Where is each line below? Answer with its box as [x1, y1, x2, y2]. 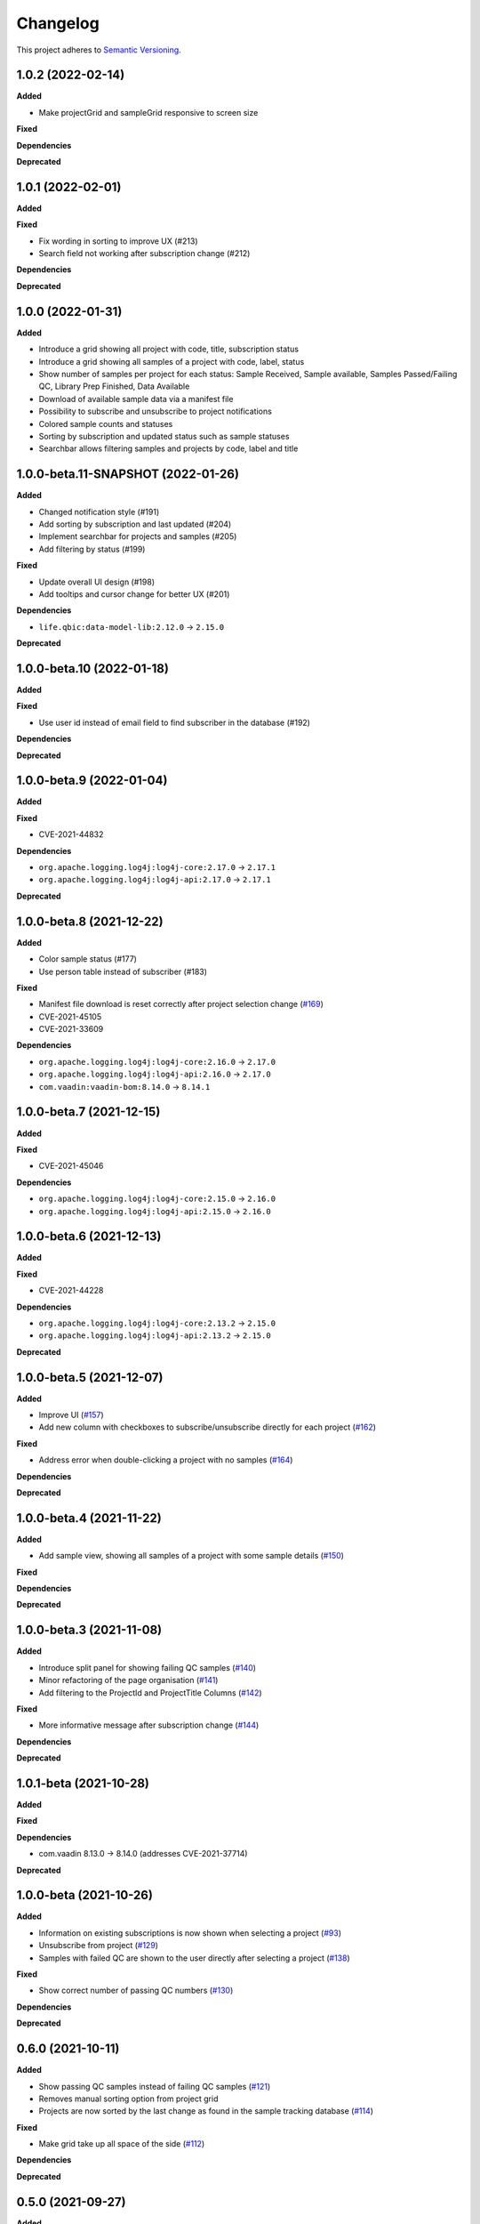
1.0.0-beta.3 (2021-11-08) [16, 1623, 163, 1638]
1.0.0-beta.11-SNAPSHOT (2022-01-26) [16, 467, 240, 482]
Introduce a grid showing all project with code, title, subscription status [38, 343, 300, 355]
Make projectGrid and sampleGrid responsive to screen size [38, 107, 259, 117]
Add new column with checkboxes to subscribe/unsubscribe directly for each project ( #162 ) [38, 1422, 377, 1432]
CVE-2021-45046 [38, 1161, 104, 1172]
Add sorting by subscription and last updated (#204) [38, 519, 232, 529]
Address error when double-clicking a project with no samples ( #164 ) [38, 1454, 293, 1465]
